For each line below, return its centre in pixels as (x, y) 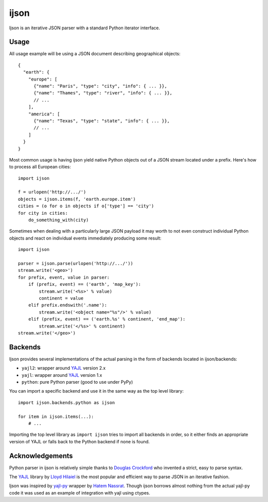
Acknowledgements (41, 456)
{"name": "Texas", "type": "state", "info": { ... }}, (101, 121)
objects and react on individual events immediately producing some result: (85, 238)
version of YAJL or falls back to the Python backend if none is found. (79, 441)
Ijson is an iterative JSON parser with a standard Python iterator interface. (85, 28)
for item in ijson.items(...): (56, 417)
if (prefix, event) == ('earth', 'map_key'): (85, 284)
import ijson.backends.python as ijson (67, 402)
